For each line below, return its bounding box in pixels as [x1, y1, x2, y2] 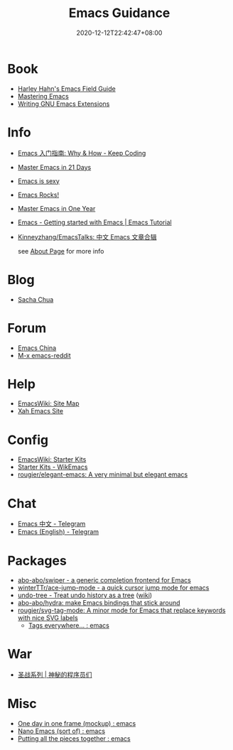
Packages [7, 553, 67, 569]
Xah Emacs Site [17, 407, 64, 415]
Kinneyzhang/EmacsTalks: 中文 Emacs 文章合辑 [17, 232, 157, 241]
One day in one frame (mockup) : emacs [17, 719, 136, 728]
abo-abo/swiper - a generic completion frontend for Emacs [17, 576, 192, 585]
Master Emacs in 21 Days [17, 163, 92, 171]
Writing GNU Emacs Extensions [17, 99, 110, 108]
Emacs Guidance [68, 5, 170, 21]
